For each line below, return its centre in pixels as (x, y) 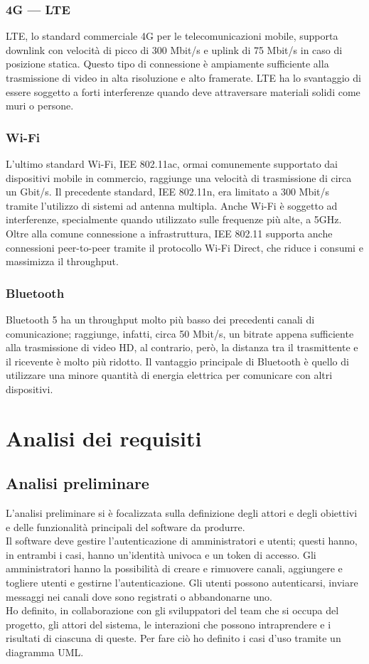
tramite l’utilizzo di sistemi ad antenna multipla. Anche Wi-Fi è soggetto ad (172, 205)
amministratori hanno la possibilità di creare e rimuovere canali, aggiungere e (174, 568)
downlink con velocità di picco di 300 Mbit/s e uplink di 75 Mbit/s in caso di (174, 49)
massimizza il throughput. (62, 261)
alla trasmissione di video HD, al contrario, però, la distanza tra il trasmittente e (182, 347)
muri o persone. (40, 106)
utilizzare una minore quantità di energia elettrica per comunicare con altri (169, 375)
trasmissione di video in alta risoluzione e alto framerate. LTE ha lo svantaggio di (183, 77)
